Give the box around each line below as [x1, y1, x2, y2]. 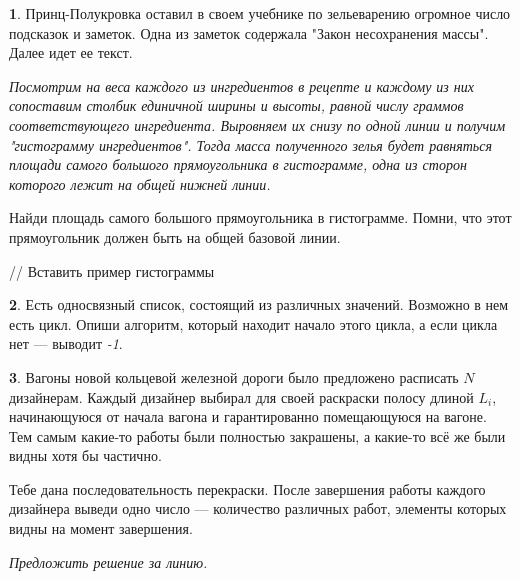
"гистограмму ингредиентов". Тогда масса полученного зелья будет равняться [9, 134, 492, 155]
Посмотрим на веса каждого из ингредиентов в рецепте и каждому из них [9, 75, 474, 96]
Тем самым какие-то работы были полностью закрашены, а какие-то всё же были [9, 425, 506, 446]
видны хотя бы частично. [9, 445, 162, 466]
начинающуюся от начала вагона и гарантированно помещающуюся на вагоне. [9, 406, 487, 427]
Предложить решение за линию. [9, 551, 208, 572]
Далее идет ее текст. [9, 42, 133, 63]
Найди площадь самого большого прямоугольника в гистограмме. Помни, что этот [9, 207, 512, 228]
